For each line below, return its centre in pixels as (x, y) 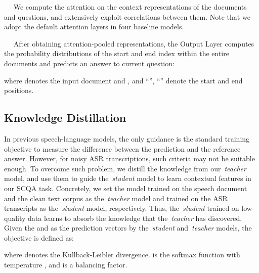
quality (15, 218)
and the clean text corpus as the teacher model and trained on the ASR (116, 198)
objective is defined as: (39, 237)
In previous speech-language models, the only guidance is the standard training (127, 138)
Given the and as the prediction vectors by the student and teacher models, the (128, 228)
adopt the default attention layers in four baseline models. (94, 27)
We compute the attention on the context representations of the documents (130, 7)
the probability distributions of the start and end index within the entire (117, 53)
